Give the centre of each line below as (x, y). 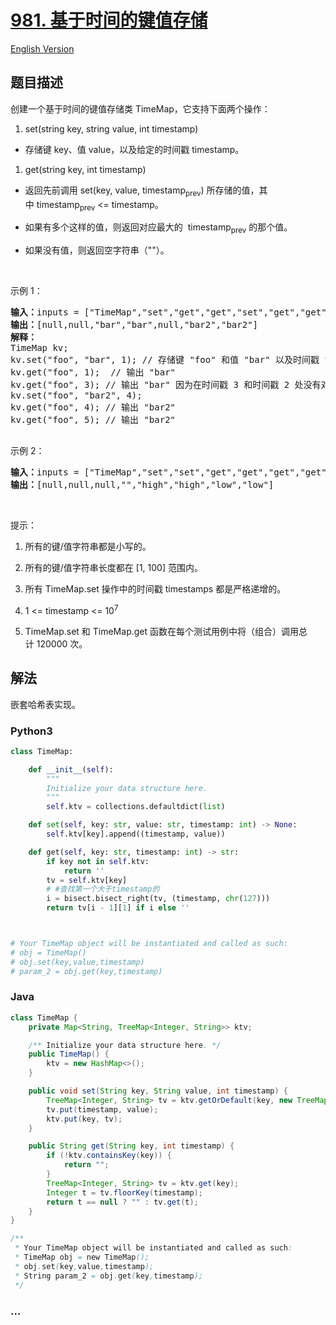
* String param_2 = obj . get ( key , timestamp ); (108, 1276)
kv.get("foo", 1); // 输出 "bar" (93, 372)
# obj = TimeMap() (48, 952)
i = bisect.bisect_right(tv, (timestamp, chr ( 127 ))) (158, 899)
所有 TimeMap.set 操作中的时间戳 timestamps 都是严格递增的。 (155, 589)
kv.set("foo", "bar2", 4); (76, 395)
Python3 (31, 731)
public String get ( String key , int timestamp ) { (131, 1146)
